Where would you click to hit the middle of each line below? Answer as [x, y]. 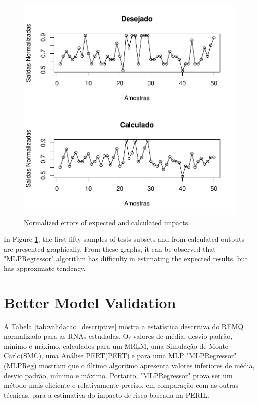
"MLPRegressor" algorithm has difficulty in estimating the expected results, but [126, 258]
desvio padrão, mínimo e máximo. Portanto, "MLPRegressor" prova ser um [118, 375]
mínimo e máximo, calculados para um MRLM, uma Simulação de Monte [116, 345]
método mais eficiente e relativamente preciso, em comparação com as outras [121, 385]
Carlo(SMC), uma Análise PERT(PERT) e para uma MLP [94, 355]
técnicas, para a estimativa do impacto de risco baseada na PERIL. [107, 394]
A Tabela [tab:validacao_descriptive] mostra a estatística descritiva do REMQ [124, 326]
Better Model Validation [90, 302]
